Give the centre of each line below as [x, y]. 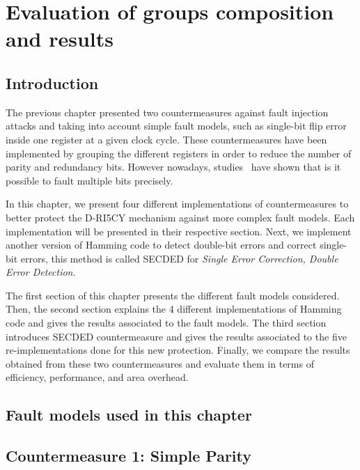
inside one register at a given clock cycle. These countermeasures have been [166, 139]
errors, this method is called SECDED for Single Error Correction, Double [179, 258]
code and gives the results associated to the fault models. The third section [166, 323]
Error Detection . [41, 272]
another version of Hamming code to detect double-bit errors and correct [161, 245]
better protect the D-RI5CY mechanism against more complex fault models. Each [180, 217]
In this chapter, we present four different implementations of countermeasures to [177, 204]
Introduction [52, 83]
